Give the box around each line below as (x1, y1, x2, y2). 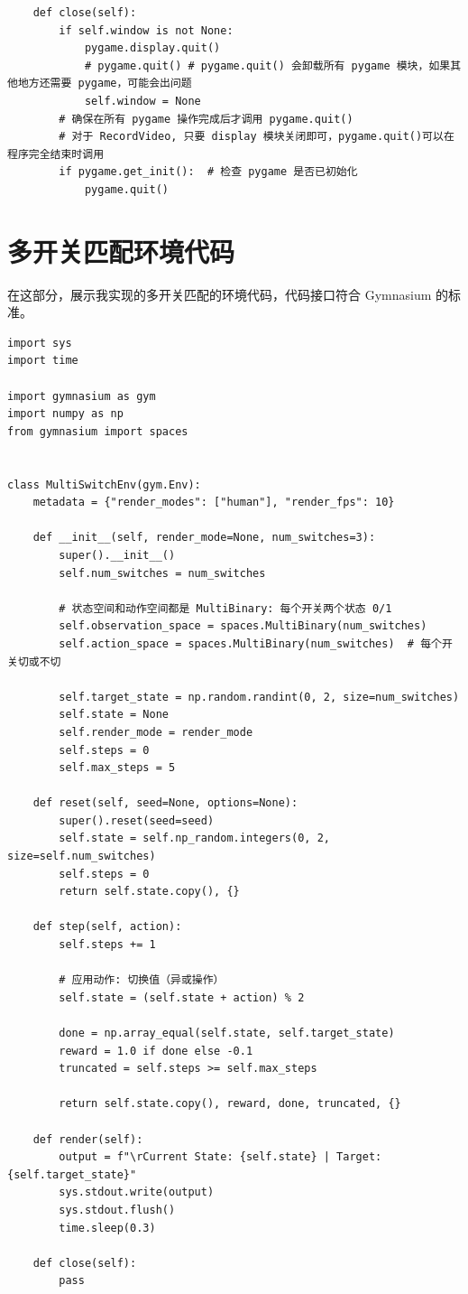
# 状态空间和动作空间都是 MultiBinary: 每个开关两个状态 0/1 (59, 601, 392, 615)
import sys (7, 336, 72, 349)
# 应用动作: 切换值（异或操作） (59, 973, 225, 987)
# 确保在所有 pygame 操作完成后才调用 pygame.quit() (59, 112, 353, 126)
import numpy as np (7, 407, 124, 421)
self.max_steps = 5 (59, 761, 176, 775)
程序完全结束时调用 (7, 147, 105, 161)
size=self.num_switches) (7, 850, 156, 863)
